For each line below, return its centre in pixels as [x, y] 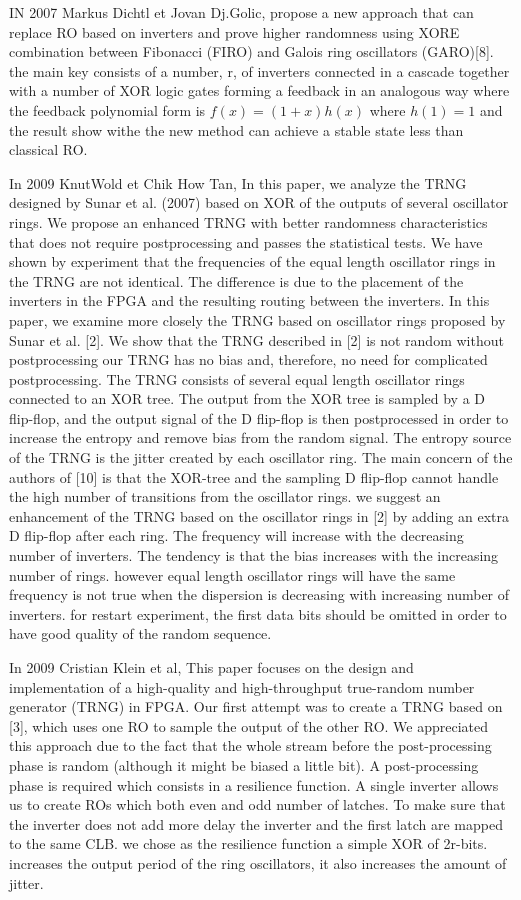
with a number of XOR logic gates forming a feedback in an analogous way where [259, 90]
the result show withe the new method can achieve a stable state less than [236, 129]
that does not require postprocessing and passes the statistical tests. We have [246, 241]
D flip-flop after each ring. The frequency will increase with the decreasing [236, 535]
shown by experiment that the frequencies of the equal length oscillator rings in [252, 261]
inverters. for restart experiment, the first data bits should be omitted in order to [258, 613]
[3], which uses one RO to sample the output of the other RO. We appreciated [249, 725]
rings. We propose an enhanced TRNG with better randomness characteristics [248, 221]
